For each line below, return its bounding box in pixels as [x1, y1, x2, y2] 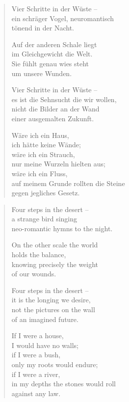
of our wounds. [11, 268, 56, 279]
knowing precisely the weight [11, 259, 99, 269]
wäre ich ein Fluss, [11, 168, 68, 178]
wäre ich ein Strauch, [11, 149, 75, 159]
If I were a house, [11, 330, 64, 341]
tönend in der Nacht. [11, 23, 75, 33]
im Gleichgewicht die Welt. [11, 49, 93, 59]
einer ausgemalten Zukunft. [11, 113, 94, 123]
